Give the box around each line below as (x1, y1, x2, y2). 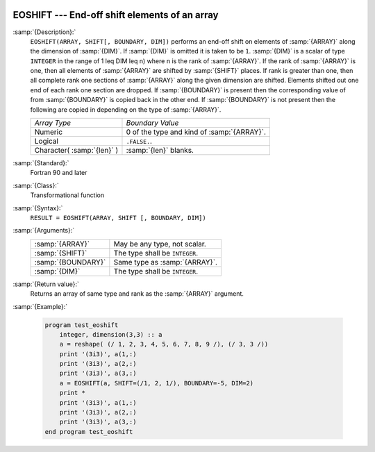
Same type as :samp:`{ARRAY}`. (113, 257, 218, 267)
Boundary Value (126, 118, 179, 128)
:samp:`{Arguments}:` (12, 226, 75, 235)
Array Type (34, 118, 72, 128)
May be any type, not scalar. (113, 239, 206, 249)
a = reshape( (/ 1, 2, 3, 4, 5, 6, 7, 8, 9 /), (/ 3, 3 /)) (59, 340, 269, 349)
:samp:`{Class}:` (12, 181, 59, 190)
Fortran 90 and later (30, 169, 87, 177)
